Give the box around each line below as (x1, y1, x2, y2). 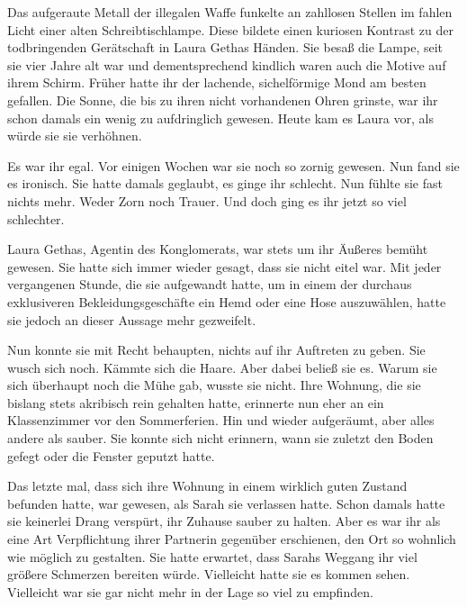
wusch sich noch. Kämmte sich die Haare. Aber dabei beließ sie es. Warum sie (7, 358, 437, 376)
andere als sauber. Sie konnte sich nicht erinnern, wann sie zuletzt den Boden (7, 429, 434, 448)
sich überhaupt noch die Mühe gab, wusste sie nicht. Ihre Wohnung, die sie (7, 376, 421, 394)
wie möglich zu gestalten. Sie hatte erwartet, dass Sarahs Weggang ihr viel (7, 547, 418, 566)
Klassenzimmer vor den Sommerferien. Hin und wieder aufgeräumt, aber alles (7, 411, 435, 430)
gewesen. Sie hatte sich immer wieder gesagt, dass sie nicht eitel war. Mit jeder (7, 257, 442, 276)
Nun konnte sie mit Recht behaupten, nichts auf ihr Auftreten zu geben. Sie (7, 340, 426, 359)
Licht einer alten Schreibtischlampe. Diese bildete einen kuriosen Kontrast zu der (7, 20, 454, 39)
